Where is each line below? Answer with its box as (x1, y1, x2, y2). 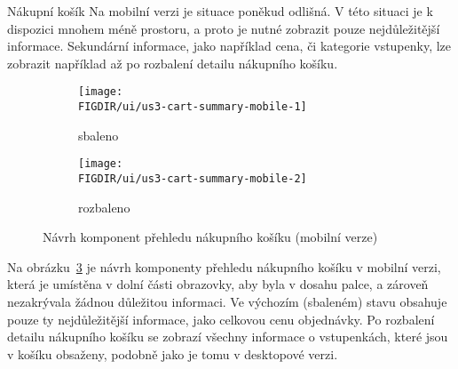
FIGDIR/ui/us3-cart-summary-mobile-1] (78, 100, 307, 114)
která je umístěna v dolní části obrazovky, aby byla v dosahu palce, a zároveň (7, 275, 429, 293)
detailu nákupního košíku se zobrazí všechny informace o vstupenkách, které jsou (7, 327, 448, 346)
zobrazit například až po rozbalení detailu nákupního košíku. (7, 53, 338, 72)
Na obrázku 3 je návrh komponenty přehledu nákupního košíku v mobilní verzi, (7, 257, 441, 276)
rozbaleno (78, 197, 130, 216)
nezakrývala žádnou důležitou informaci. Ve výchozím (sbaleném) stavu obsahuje (7, 292, 447, 310)
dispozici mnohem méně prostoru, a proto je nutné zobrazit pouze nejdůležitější (7, 19, 440, 37)
